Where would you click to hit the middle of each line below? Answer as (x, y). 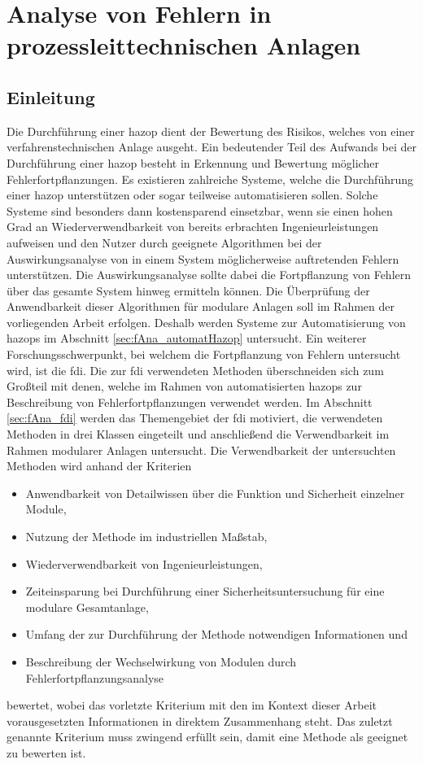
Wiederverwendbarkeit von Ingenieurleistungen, (144, 563)
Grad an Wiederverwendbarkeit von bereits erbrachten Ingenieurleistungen (193, 227)
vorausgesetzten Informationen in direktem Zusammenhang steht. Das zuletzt (200, 720)
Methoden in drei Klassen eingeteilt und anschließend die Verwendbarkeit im (198, 434)
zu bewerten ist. (46, 752)
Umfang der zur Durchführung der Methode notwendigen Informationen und (216, 634)
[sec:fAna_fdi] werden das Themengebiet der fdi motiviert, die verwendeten (195, 418)
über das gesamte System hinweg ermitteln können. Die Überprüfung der (188, 290)
